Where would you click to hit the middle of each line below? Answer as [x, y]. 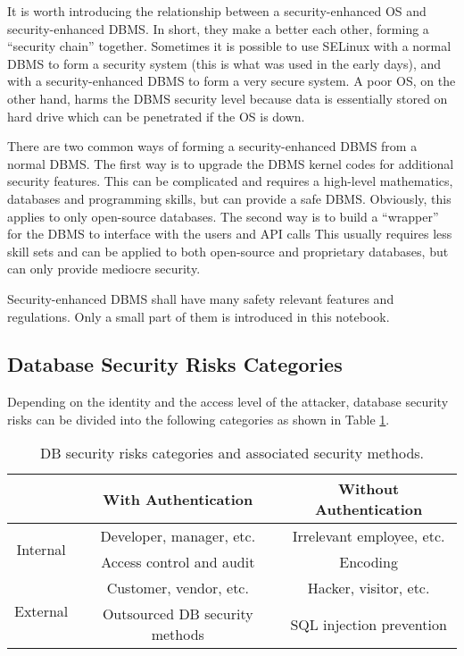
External [41, 611]
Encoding [369, 562]
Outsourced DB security [178, 614]
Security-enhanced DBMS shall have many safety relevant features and [201, 298]
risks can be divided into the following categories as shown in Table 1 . [199, 419]
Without [369, 489]
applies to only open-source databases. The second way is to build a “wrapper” [223, 216]
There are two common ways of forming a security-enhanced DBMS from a [212, 146]
